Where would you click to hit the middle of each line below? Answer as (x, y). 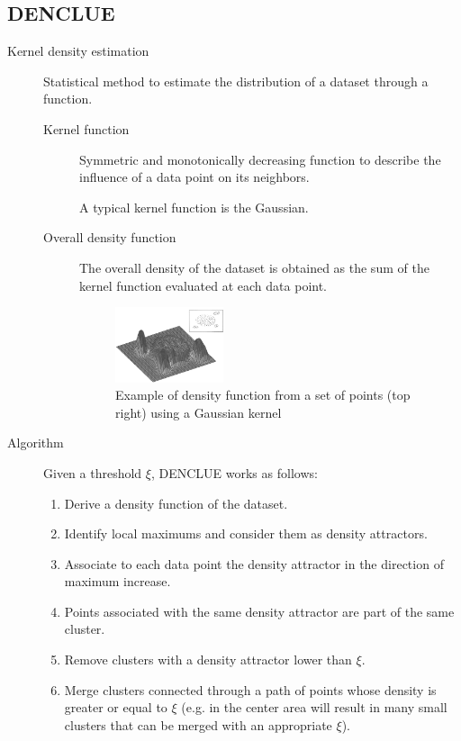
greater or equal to (116, 707)
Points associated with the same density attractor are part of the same (259, 611)
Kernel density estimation (78, 51)
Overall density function (110, 237)
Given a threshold (93, 472)
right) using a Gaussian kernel (199, 412)
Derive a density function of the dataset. (176, 503)
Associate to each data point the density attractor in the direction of (254, 563)
